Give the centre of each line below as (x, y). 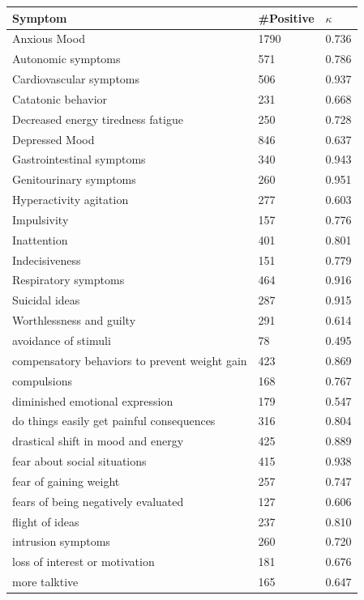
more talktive (45, 582)
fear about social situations (79, 461)
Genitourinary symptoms (74, 179)
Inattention (40, 239)
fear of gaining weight (66, 481)
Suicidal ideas (46, 300)
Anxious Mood (49, 38)
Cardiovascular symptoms (76, 79)
